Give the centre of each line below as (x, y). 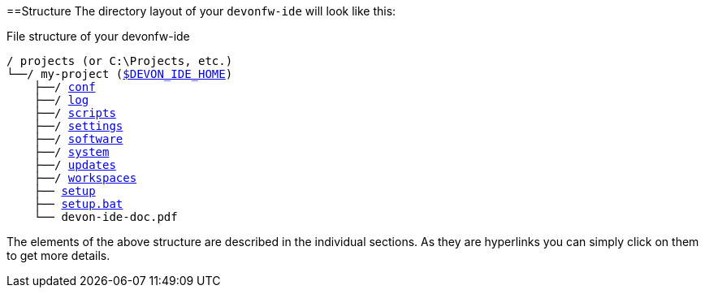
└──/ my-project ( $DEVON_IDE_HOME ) (120, 74)
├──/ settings (78, 126)
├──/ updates (75, 165)
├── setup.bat (78, 204)
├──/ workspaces (85, 178)
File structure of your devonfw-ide (98, 36)
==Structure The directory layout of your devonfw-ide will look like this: (201, 11)
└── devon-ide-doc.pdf (106, 217)
